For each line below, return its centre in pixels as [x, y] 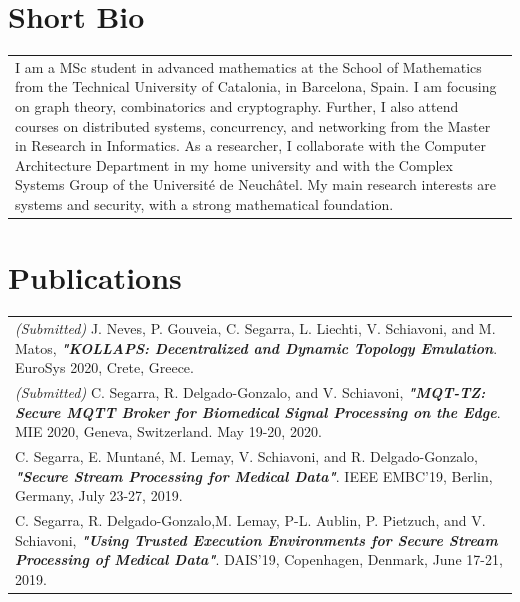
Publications [95, 277]
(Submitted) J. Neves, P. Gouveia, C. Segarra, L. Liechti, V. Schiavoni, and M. [255, 328]
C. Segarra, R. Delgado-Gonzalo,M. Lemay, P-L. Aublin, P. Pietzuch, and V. [250, 520]
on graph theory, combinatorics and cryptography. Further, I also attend [237, 106]
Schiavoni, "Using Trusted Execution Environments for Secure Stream [256, 539]
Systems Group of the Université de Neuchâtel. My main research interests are [256, 184]
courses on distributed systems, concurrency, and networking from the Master [253, 125]
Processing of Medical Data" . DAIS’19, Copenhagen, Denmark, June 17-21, [259, 559]
